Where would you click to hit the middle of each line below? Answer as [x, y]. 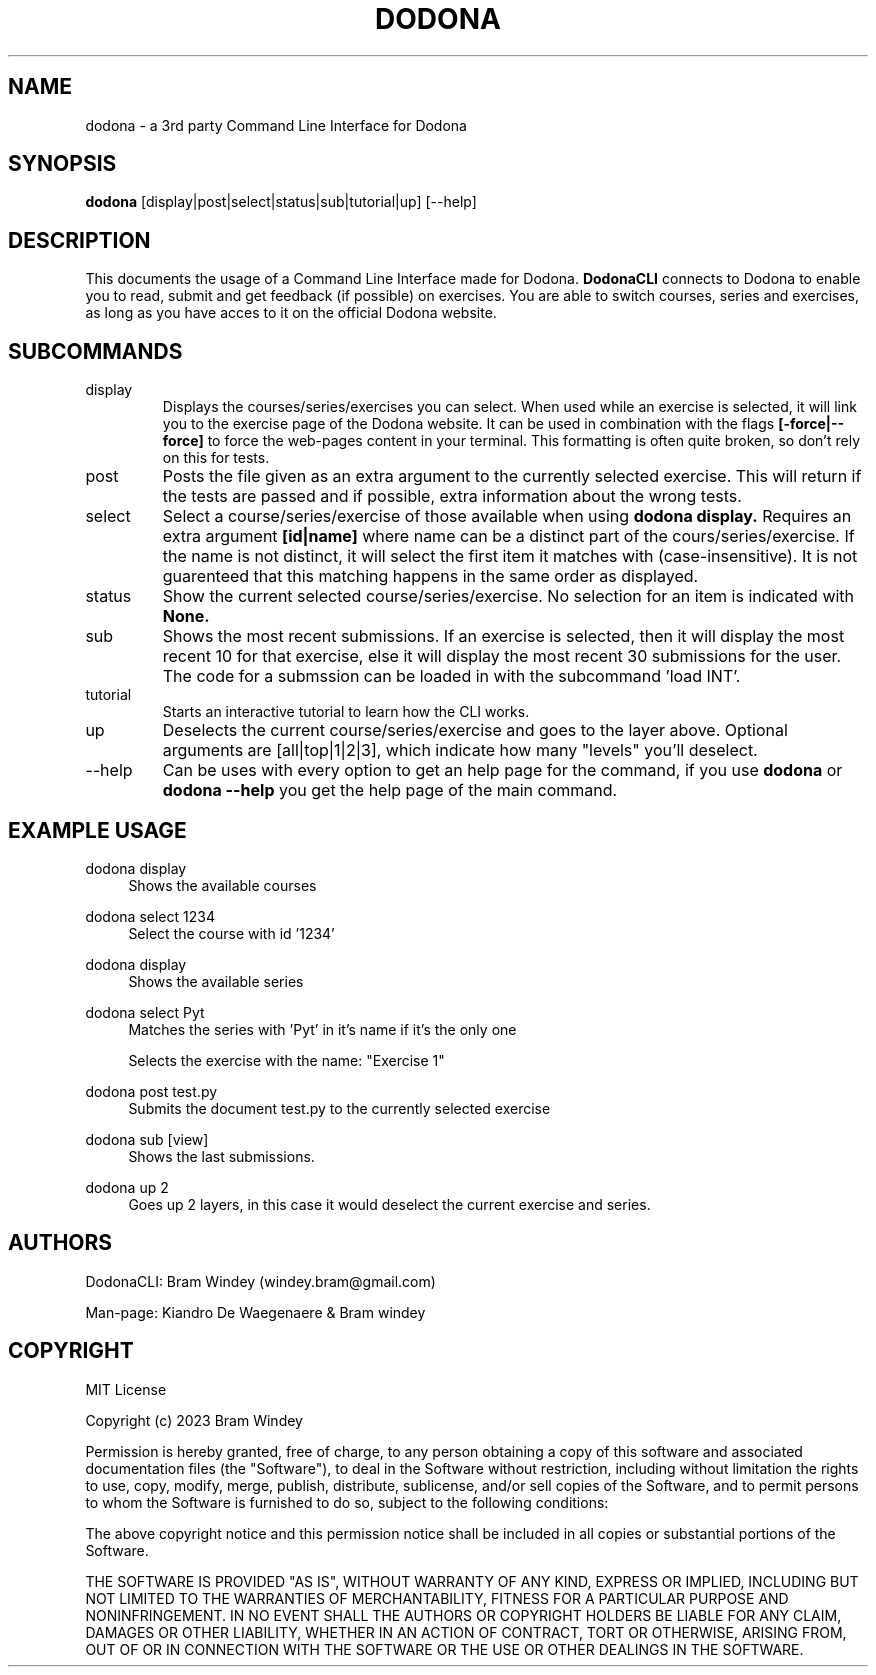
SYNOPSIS [62, 164]
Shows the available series [216, 981]
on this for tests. [216, 458]
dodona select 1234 [150, 916]
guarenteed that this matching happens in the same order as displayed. [430, 576]
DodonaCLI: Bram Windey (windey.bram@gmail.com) [260, 1281]
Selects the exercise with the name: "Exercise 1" [286, 1060]
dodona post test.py [151, 1091]
